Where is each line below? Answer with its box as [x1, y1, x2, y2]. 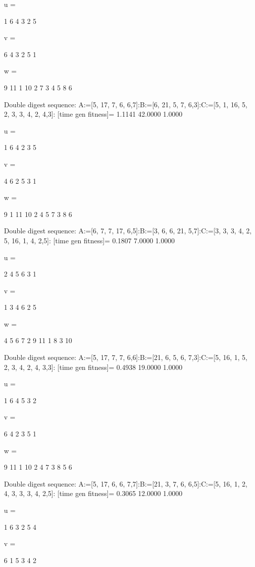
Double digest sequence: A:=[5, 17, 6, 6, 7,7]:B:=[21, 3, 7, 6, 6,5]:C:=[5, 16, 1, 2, [4, 478, 248, 489]
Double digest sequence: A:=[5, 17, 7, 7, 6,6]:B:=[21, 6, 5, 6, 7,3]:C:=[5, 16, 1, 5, [4, 352, 248, 362]
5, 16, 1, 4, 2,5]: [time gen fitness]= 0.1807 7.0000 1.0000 [4, 235, 175, 245]
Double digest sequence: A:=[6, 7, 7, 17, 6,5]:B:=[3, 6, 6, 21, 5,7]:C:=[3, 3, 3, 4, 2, [4, 225, 252, 236]
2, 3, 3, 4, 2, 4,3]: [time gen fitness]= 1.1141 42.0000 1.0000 [4, 109, 183, 119]
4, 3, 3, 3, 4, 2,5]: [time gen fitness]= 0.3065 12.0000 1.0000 [4, 488, 183, 498]
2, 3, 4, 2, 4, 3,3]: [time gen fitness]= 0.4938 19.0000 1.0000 [4, 361, 183, 372]
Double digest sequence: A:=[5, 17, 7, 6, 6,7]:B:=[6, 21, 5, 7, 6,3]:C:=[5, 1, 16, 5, [4, 99, 248, 109]
